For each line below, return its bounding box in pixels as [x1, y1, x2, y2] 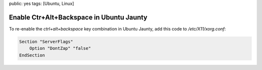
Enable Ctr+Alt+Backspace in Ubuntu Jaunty [9, 13, 147, 21]
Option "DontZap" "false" [29, 46, 91, 51]
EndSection [19, 52, 45, 58]
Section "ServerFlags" [19, 39, 73, 44]
